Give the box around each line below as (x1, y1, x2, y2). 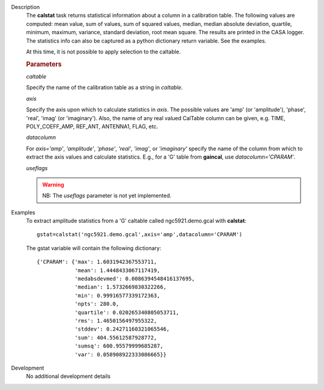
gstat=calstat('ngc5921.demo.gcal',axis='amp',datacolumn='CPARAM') (37, 231, 242, 238)
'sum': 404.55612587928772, (74, 334, 157, 341)
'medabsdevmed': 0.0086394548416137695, (74, 275, 195, 282)
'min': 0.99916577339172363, (74, 292, 160, 299)
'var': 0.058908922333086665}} (74, 351, 167, 358)
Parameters (26, 60, 62, 69)
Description (11, 4, 40, 10)
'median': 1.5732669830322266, (74, 284, 167, 291)
